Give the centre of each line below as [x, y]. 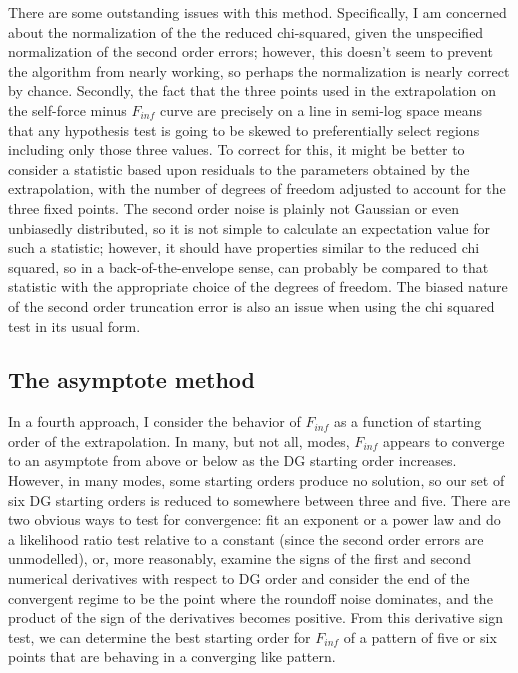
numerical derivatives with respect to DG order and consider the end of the [239, 578]
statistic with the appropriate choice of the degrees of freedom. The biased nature [258, 286]
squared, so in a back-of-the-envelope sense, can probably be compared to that [248, 266]
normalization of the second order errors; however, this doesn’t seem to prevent [250, 51]
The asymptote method [132, 379]
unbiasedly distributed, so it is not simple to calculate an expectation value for [249, 227]
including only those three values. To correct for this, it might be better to [236, 149]
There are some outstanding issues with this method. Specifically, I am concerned [257, 12]
